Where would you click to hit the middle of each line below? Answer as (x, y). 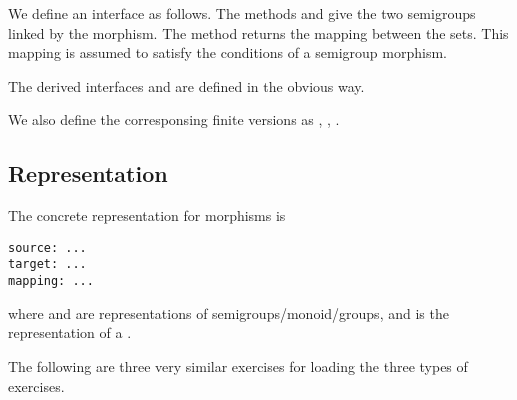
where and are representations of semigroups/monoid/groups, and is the (228, 312)
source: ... (47, 247)
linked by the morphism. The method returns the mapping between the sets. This (258, 32)
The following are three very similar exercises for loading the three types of (238, 365)
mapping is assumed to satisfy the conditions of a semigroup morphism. (227, 52)
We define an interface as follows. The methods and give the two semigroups (242, 13)
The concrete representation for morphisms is (147, 215)
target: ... (47, 264)
